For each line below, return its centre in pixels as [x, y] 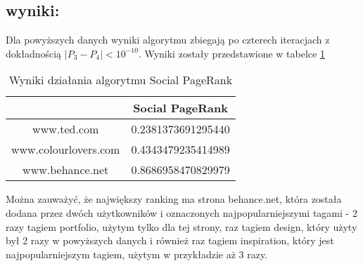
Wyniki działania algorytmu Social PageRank [121, 80]
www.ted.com [66, 129]
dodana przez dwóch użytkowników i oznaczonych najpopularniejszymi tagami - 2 [181, 212]
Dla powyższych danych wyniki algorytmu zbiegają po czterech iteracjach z [168, 40]
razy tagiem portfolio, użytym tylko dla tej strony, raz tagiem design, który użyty [181, 226]
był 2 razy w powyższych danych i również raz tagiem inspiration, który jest [170, 240]
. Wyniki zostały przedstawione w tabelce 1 [231, 53]
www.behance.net [66, 170]
